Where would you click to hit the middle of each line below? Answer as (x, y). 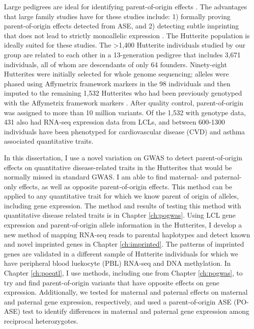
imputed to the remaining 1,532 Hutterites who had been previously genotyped (123, 93)
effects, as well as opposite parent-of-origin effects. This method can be (126, 186)
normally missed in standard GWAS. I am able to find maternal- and (108, 177)
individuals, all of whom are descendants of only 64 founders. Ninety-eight (115, 64)
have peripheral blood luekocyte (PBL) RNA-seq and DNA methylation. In (117, 263)
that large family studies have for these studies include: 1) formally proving (117, 16)
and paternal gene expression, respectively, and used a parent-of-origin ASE (118, 301)
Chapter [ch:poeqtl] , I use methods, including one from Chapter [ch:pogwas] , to (123, 273)
